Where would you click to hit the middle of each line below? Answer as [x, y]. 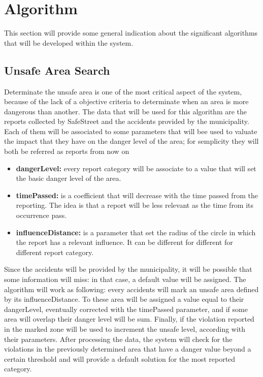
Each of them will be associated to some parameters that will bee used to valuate [131, 131]
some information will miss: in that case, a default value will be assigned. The [125, 279]
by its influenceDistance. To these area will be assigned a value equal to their [124, 299]
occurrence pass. [41, 215]
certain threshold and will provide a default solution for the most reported [120, 358]
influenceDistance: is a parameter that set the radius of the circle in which [136, 232]
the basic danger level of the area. [69, 178]
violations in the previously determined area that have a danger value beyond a [128, 349]
